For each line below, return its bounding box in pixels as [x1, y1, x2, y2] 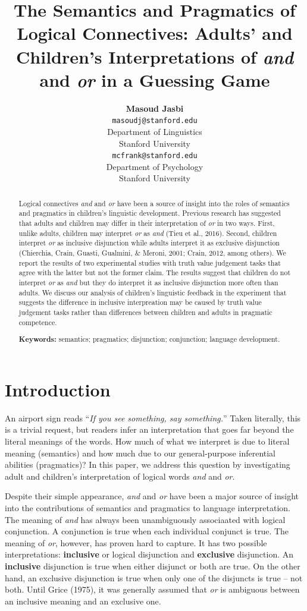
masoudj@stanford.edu [112, 116, 198, 125]
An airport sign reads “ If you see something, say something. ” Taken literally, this [5, 411, 301, 424]
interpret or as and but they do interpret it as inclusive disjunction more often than [18, 278, 278, 288]
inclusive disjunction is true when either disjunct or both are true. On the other [5, 559, 300, 572]
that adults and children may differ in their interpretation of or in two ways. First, [18, 218, 275, 228]
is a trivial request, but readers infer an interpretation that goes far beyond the [5, 423, 294, 436]
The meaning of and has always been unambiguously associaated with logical [5, 513, 286, 525]
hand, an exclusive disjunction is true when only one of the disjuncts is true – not [5, 571, 303, 584]
